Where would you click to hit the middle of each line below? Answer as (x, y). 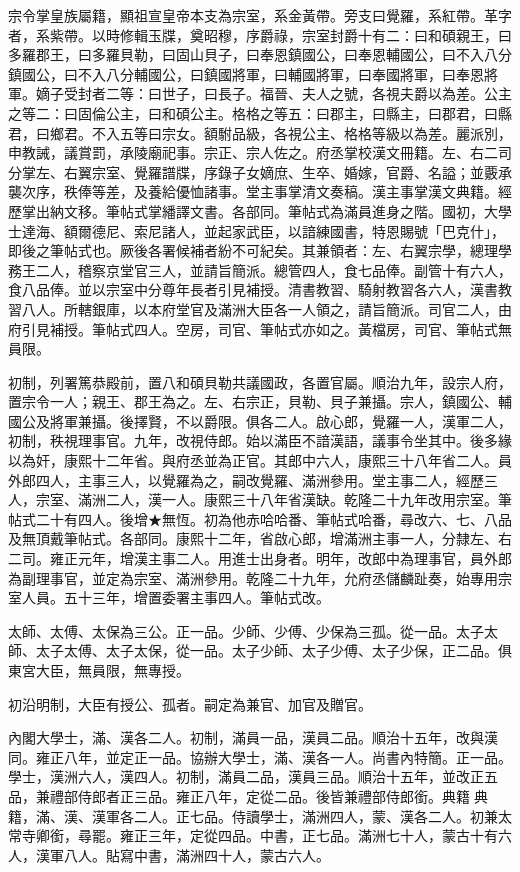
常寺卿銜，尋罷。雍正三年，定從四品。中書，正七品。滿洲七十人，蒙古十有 (253, 835)
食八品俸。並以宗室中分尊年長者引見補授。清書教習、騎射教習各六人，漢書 (253, 289)
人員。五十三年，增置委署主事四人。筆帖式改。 (175, 597)
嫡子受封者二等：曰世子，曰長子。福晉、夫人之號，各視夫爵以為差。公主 (273, 93)
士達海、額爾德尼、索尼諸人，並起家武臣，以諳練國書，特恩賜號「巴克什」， (256, 230)
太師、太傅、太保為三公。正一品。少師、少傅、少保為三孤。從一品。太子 (246, 630)
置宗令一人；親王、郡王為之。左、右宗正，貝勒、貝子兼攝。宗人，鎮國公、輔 (260, 401)
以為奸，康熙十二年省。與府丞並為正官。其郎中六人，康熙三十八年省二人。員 (260, 460)
